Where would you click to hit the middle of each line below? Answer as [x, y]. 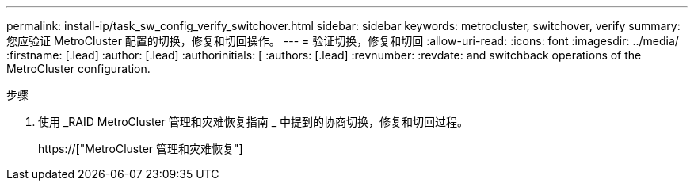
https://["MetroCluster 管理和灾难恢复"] [141, 149]
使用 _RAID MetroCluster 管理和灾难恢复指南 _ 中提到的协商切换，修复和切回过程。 [253, 122]
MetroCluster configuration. [78, 69]
